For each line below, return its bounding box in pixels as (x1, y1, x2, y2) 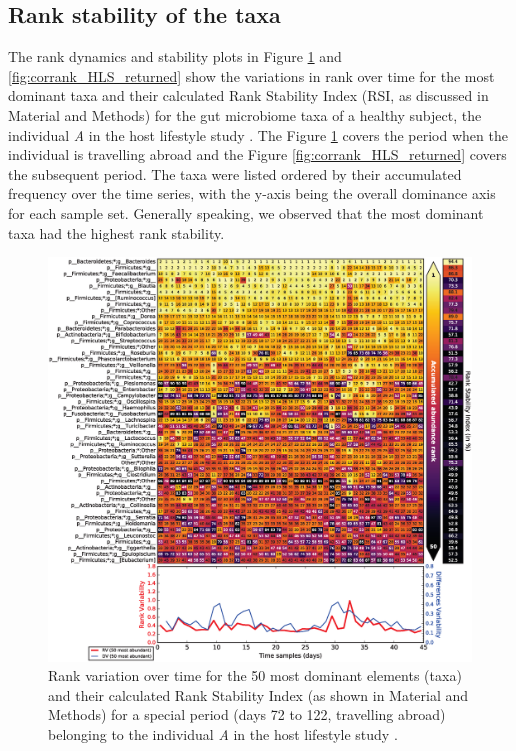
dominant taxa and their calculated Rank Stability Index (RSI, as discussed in (8, 85, 489, 106)
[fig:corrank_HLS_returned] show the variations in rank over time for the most (8, 65, 495, 86)
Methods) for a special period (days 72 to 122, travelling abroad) (48, 704, 446, 725)
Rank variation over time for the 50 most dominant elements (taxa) (48, 665, 462, 686)
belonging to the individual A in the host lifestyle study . (48, 724, 398, 745)
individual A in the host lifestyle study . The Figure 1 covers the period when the (8, 124, 508, 145)
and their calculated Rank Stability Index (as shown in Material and (48, 684, 469, 705)
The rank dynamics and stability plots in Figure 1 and (8, 46, 342, 67)
